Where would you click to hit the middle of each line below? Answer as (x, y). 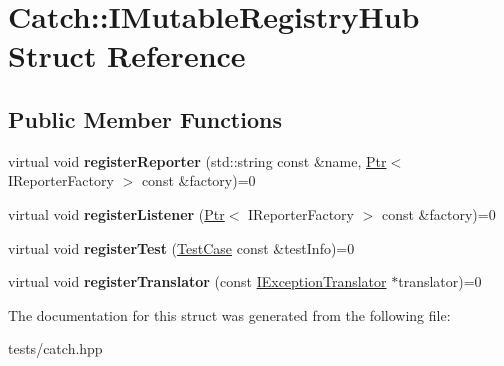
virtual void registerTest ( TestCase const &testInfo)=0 (181, 247)
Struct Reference (127, 55)
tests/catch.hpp (55, 348)
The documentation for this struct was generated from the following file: (229, 314)
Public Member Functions (145, 118)
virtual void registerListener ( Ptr (116, 213)
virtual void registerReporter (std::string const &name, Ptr (197, 160)
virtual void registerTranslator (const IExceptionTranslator (197, 281)
